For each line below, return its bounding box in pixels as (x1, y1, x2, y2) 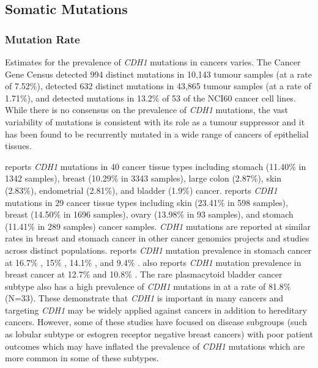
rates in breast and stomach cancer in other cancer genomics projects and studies (5, 232, 309, 245)
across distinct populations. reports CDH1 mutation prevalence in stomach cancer (5, 243, 312, 256)
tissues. (5, 139, 32, 152)
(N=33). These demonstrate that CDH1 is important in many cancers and (5, 292, 284, 304)
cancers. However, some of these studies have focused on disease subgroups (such (5, 315, 307, 328)
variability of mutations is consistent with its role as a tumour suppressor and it (5, 115, 305, 128)
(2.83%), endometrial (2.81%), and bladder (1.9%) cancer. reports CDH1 (5, 183, 278, 196)
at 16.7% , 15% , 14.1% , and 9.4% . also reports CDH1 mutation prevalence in (5, 256, 301, 268)
